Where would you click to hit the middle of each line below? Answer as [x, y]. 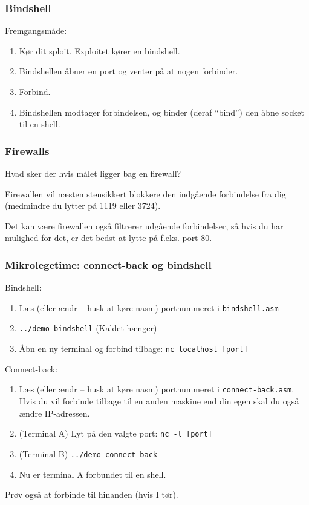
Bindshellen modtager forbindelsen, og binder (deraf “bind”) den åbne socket [161, 112]
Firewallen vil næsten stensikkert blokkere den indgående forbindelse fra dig [145, 193]
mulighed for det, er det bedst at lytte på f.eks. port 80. [109, 238]
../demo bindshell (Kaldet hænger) [88, 328]
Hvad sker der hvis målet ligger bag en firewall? [93, 173]
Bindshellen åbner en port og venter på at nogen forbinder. [128, 71]
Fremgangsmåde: [36, 31]
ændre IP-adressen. [54, 413]
